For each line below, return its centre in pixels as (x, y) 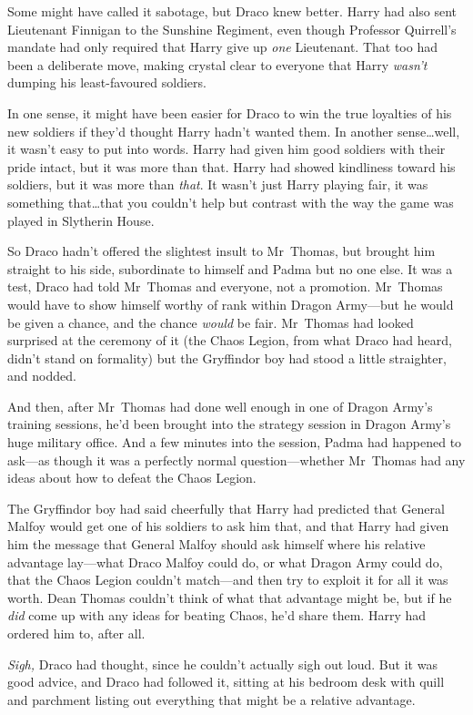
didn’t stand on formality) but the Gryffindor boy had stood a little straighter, (227, 357)
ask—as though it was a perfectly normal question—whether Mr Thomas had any (236, 460)
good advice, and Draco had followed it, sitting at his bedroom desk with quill (226, 682)
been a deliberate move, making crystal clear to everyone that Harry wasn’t (217, 64)
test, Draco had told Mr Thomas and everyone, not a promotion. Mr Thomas (225, 286)
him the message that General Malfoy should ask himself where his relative (216, 544)
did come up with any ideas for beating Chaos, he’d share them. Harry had (216, 615)
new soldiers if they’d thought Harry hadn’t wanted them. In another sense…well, (234, 131)
